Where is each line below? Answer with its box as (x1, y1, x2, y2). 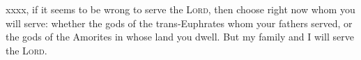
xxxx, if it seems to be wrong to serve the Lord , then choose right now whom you (6, 2, 355, 16)
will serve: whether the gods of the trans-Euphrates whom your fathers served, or (6, 15, 353, 30)
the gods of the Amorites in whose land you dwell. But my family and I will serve (6, 29, 354, 44)
